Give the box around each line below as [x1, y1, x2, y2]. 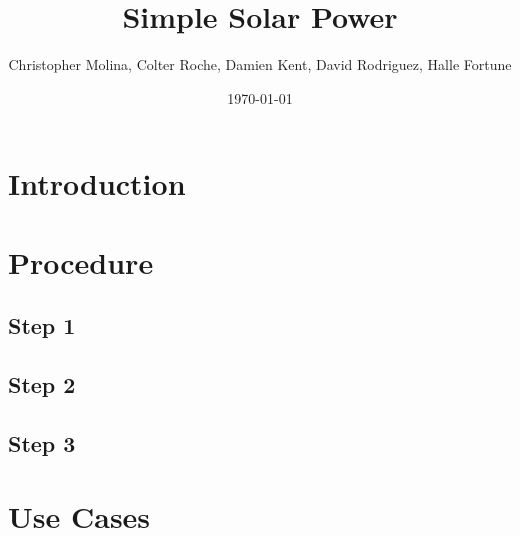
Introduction [8, 163, 186, 204]
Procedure [8, 241, 154, 282]
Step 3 [8, 427, 76, 458]
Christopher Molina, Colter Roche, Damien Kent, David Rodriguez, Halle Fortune [8, 54, 512, 75]
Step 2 [8, 369, 76, 400]
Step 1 [8, 310, 76, 341]
